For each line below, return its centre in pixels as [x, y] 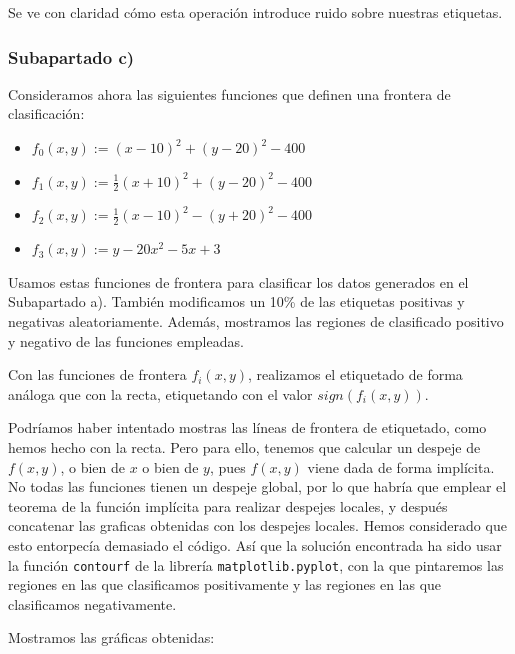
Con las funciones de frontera [97, 374]
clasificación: [46, 113]
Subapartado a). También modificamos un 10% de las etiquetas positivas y [236, 301]
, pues [227, 466]
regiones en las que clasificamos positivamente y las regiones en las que [225, 584]
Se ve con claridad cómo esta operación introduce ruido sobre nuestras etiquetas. [255, 12]
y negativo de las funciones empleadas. [126, 340]
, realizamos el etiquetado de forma [355, 374]
